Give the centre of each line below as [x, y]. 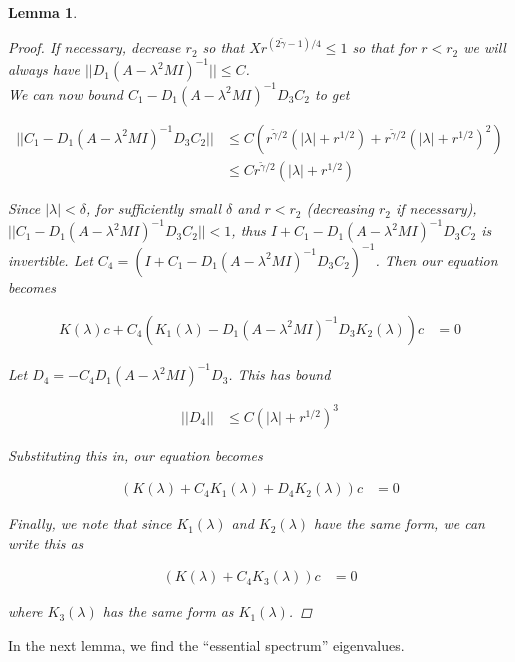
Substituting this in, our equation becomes [135, 454]
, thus [248, 230]
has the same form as [168, 611]
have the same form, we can [399, 523]
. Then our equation [436, 259]
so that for [384, 47]
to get [332, 93]
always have [44, 69]
